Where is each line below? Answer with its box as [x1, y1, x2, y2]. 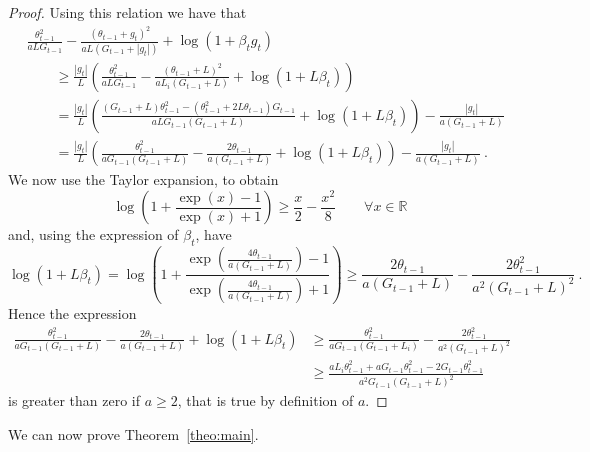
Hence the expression [8, 303, 137, 324]
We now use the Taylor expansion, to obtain [8, 169, 279, 190]
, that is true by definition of [177, 390, 354, 411]
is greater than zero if [8, 390, 141, 411]
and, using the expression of [8, 224, 179, 245]
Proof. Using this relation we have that [8, 2, 247, 22]
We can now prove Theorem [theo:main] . [8, 423, 259, 444]
